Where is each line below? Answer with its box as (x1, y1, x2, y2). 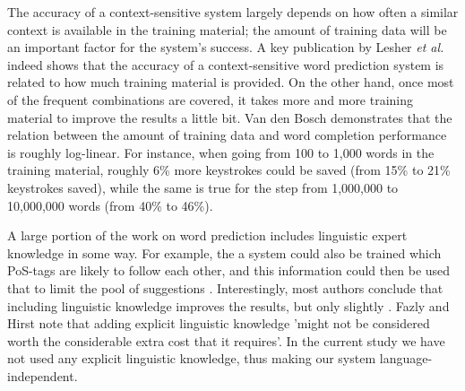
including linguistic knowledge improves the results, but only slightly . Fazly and (7, 296, 450, 315)
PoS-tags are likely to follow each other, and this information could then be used (7, 261, 451, 280)
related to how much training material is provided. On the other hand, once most (7, 73, 454, 91)
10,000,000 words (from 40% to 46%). (7, 195, 213, 214)
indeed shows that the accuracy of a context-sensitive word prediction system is (7, 55, 444, 74)
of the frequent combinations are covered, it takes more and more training (7, 90, 414, 109)
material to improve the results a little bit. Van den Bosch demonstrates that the (7, 108, 452, 126)
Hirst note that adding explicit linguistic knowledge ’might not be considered (7, 314, 430, 333)
